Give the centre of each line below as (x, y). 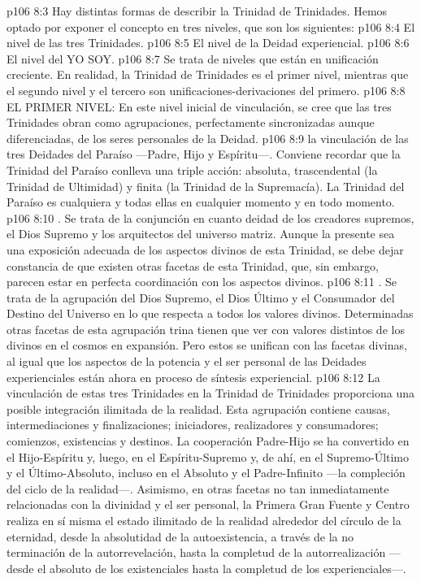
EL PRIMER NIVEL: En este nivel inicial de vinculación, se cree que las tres (199, 106)
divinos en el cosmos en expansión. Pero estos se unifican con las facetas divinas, (207, 345)
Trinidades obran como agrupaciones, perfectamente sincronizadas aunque (191, 122)
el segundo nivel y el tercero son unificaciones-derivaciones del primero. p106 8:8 (206, 90)
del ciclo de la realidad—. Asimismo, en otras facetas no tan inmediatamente (198, 488)
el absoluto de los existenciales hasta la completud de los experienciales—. (222, 568)
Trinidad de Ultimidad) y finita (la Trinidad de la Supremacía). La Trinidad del (206, 186)
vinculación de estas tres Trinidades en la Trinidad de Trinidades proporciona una (210, 393)
